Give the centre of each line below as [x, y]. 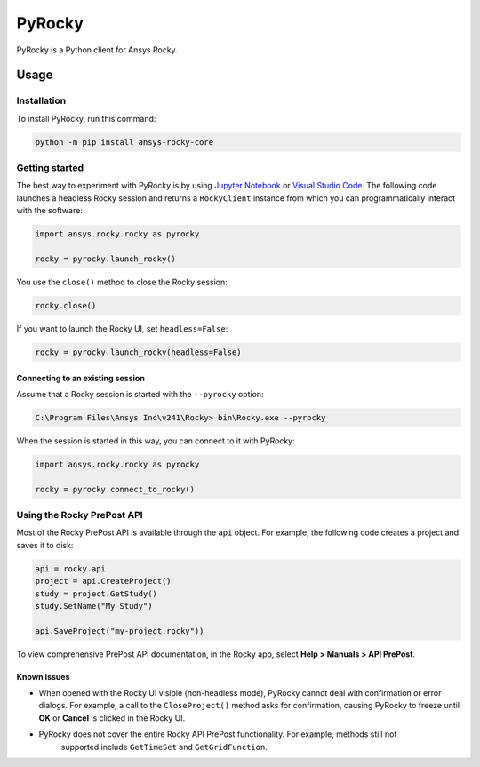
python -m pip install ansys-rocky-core [124, 142]
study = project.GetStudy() [96, 594]
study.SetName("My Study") [94, 606]
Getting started [50, 168]
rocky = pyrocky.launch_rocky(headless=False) [138, 352]
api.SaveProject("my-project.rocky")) [120, 631]
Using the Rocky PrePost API [80, 515]
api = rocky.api [71, 568]
